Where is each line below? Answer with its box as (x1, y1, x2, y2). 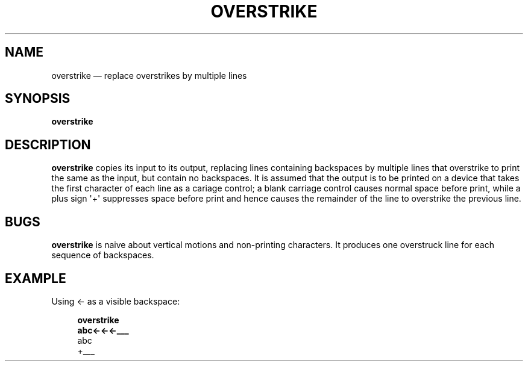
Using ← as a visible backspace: (51, 296, 180, 306)
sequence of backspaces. (51, 250, 154, 261)
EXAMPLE (5, 270, 66, 286)
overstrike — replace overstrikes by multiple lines (51, 70, 247, 81)
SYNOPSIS (5, 91, 71, 107)
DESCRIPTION (5, 137, 91, 152)
